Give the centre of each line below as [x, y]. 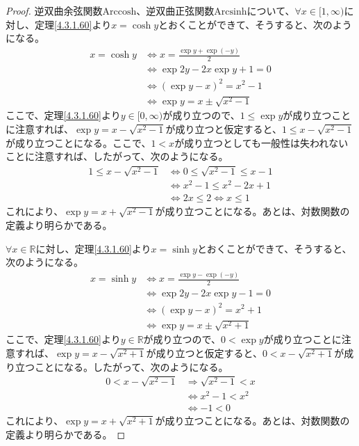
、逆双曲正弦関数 [175, 10]
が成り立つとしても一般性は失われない [261, 142]
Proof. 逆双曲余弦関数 [54, 10]
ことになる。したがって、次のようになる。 [131, 366]
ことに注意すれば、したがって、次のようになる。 [117, 156]
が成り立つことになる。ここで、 [78, 142]
